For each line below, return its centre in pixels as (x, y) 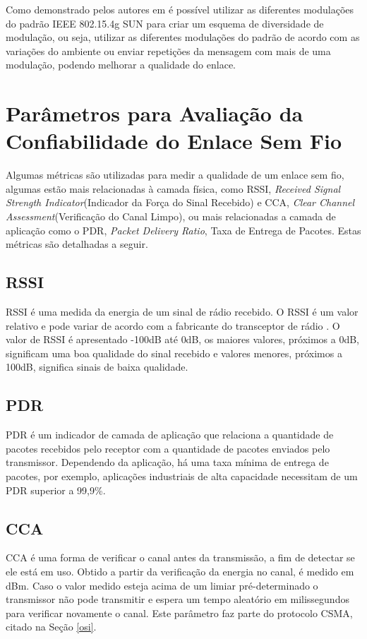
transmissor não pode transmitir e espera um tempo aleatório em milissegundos (178, 599)
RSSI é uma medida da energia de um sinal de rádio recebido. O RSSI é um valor (182, 312)
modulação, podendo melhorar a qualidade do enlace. (121, 65)
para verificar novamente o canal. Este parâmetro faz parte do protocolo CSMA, (179, 613)
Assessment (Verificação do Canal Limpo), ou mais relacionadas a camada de (171, 216)
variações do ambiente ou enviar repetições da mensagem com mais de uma (168, 50)
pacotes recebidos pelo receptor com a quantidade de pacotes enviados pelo (168, 448)
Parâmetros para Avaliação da (155, 113)
